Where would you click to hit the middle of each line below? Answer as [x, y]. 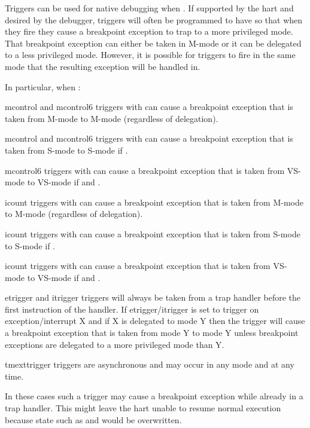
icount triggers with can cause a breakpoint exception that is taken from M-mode [154, 202]
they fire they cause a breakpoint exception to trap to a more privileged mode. [149, 31]
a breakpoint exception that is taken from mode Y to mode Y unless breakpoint [152, 333]
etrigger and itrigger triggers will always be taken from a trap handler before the [153, 297]
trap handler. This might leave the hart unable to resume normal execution [143, 408]
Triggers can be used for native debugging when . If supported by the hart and [149, 8]
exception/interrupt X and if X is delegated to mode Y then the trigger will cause [155, 321]
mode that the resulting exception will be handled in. [103, 66]
